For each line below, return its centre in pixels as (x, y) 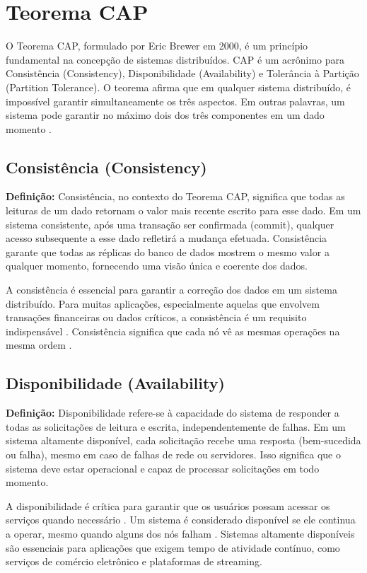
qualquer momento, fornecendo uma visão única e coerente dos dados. (157, 266)
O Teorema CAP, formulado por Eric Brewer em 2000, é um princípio (157, 46)
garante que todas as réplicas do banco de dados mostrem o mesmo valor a (168, 251)
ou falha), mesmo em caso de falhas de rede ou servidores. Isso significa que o (173, 454)
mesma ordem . (39, 345)
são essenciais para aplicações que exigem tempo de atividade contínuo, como (173, 547)
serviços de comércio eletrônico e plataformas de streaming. (134, 561)
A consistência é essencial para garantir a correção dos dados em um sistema (171, 290)
